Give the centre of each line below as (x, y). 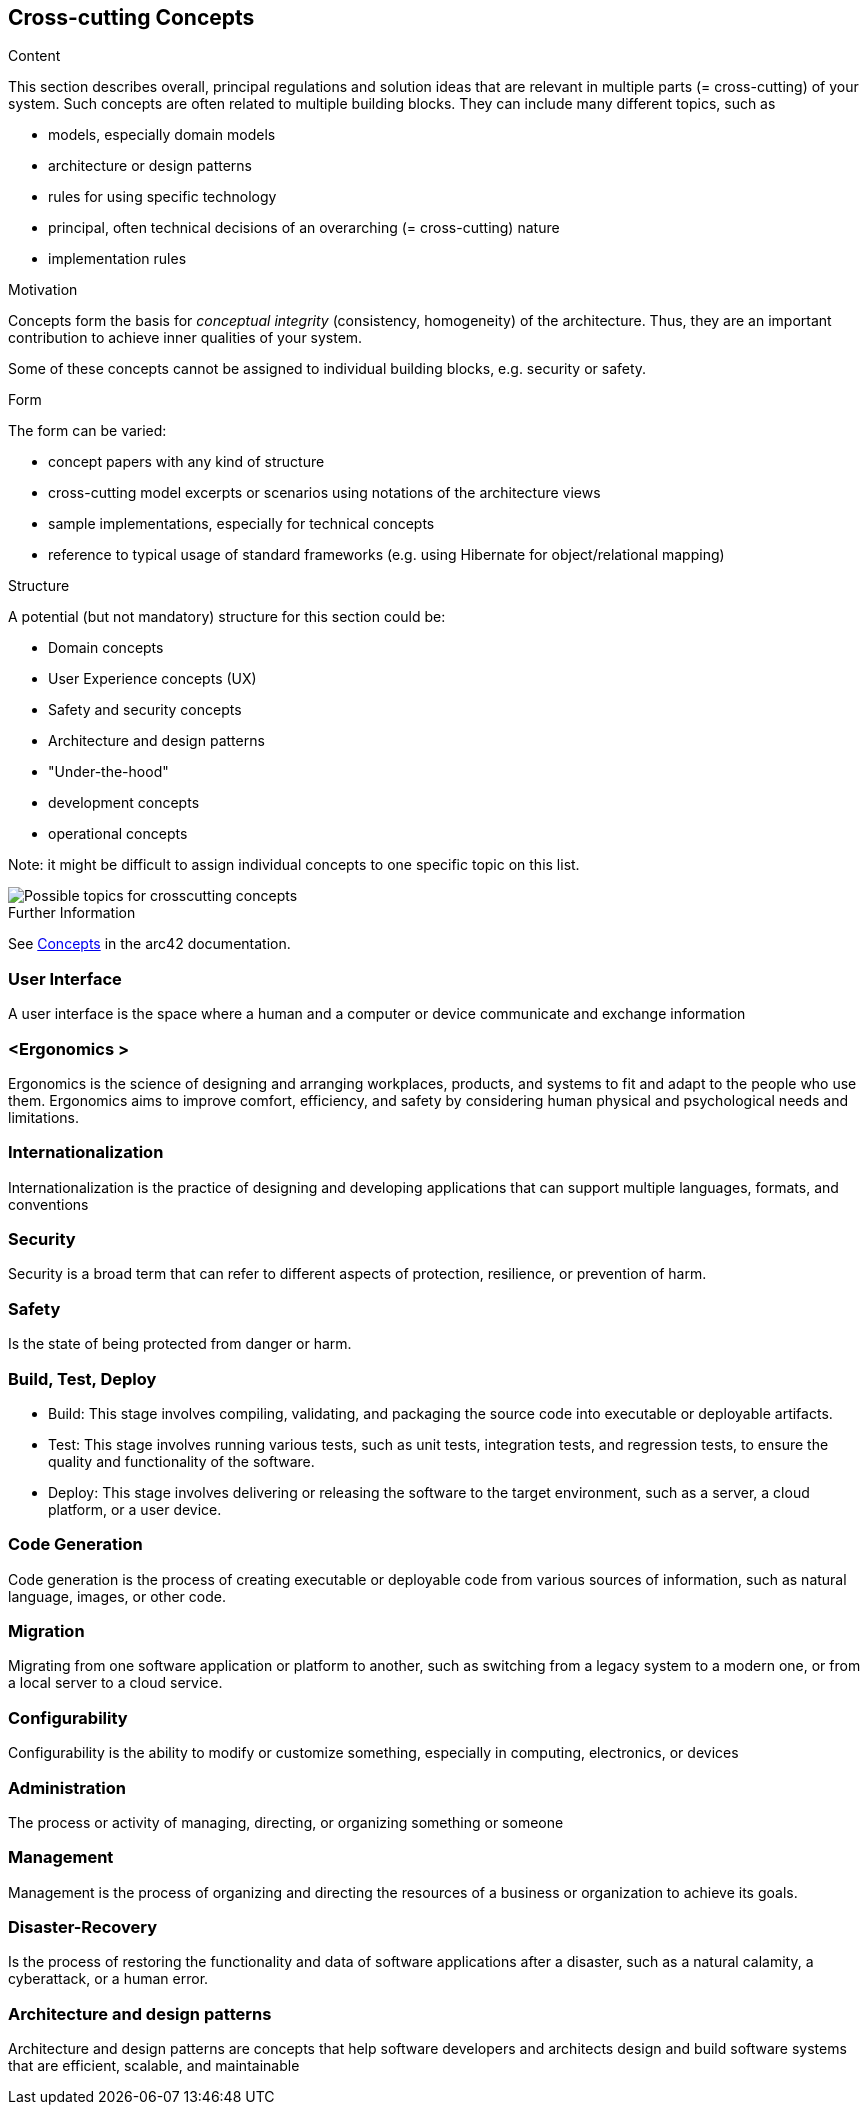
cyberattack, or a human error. (108, 1979)
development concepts (124, 803)
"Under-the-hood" (108, 772)
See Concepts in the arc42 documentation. (149, 944)
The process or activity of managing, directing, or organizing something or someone (286, 1822)
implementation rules (117, 259)
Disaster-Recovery (83, 1927)
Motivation (43, 290)
